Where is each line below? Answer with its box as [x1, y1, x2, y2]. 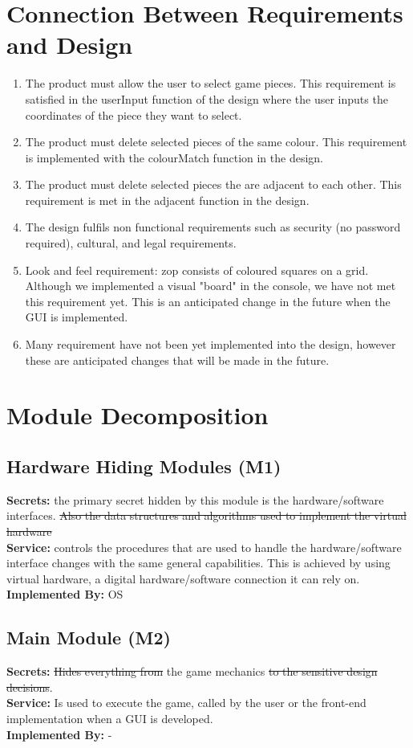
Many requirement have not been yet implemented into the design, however [25, 336, 396, 353]
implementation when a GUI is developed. [6, 709, 213, 726]
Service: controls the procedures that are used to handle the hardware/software [6, 538, 402, 555]
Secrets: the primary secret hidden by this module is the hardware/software [6, 491, 384, 508]
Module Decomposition [6, 399, 269, 431]
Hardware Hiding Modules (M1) [6, 453, 281, 478]
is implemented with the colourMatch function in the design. [25, 149, 324, 166]
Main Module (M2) [6, 625, 171, 650]
